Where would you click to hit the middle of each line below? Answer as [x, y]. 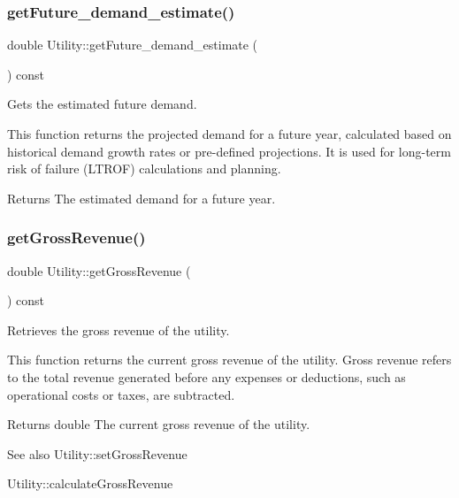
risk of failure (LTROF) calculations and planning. [144, 169]
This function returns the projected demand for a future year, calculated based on [229, 134]
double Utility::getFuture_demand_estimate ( [133, 45]
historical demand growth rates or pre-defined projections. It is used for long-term [229, 151]
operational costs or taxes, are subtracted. [121, 394]
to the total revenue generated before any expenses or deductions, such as [207, 376]
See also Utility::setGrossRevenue [97, 453]
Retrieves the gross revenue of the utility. [119, 329]
